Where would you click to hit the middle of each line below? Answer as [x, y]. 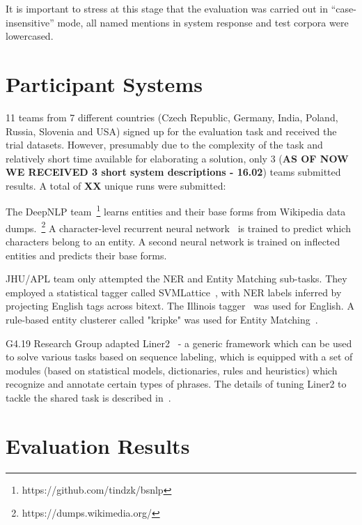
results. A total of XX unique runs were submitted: [116, 185]
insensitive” [30, 22]
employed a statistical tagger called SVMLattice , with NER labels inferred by [174, 292]
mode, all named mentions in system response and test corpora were [203, 22]
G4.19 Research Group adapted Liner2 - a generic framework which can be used [179, 343]
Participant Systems [104, 83]
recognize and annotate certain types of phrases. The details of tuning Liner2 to [176, 384]
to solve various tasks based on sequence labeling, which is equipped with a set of [179, 357]
